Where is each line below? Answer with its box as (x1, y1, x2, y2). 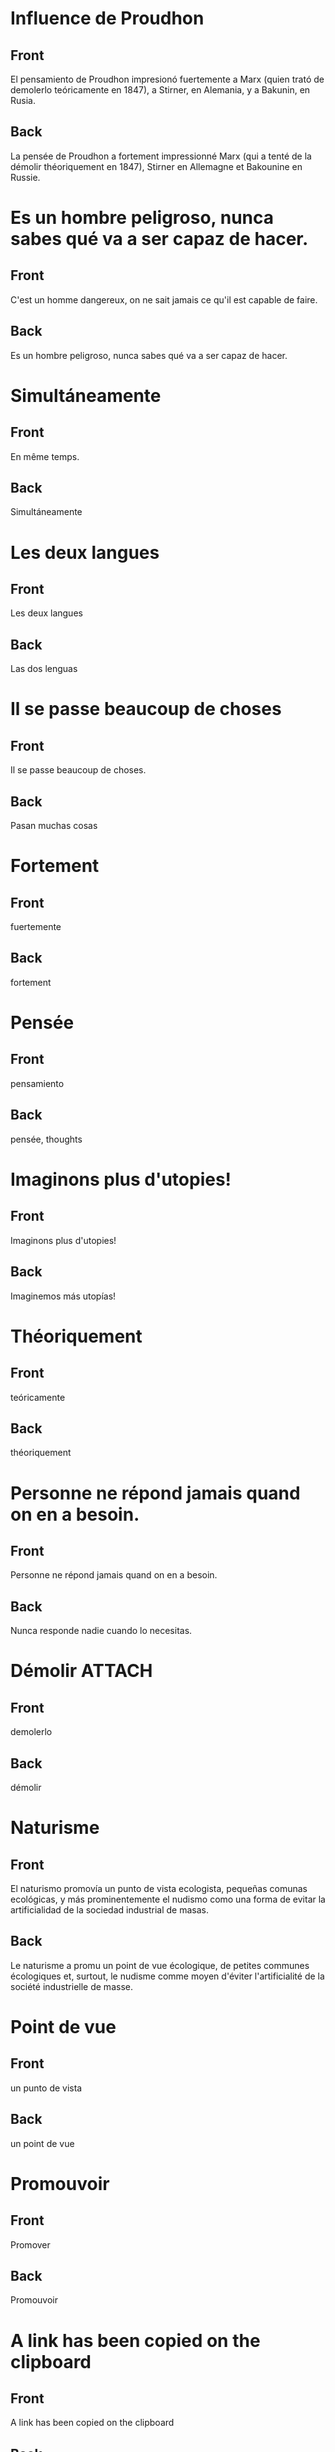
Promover (10, 2238, 51, 2251)
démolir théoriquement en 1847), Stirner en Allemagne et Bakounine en (10, 160, 303, 172)
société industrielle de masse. (10, 1980, 133, 1992)
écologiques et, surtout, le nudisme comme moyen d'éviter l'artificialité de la (10, 1970, 325, 1982)
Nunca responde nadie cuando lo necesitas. (10, 1625, 193, 1637)
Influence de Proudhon (10, 7, 205, 30)
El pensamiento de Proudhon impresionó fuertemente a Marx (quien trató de (10, 73, 325, 85)
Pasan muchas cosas (10, 820, 98, 832)
